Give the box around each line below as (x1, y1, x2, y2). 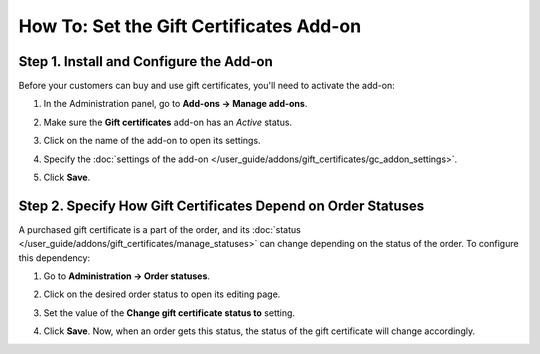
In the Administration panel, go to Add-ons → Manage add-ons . (43, 98, 308, 110)
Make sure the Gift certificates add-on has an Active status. (43, 116, 293, 128)
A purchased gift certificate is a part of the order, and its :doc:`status (18, 223, 302, 235)
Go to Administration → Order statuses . (43, 270, 210, 282)
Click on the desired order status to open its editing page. (43, 288, 281, 300)
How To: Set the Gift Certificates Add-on (18, 15, 362, 37)
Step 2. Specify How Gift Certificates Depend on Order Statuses (18, 197, 425, 214)
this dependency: (18, 251, 90, 264)
